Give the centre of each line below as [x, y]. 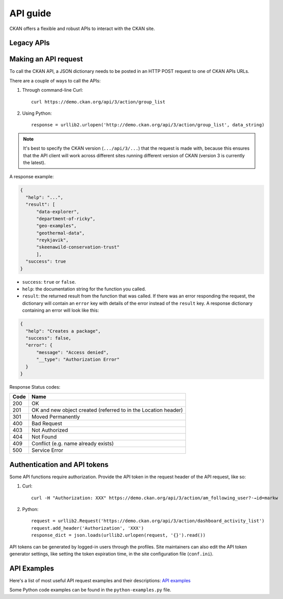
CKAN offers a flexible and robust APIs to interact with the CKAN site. [82, 29]
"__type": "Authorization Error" [78, 360]
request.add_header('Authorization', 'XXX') [88, 528]
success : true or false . [49, 282]
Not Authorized [50, 430]
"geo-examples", [56, 226]
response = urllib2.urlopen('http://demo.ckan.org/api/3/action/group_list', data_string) [148, 125]
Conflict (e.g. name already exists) [73, 444]
